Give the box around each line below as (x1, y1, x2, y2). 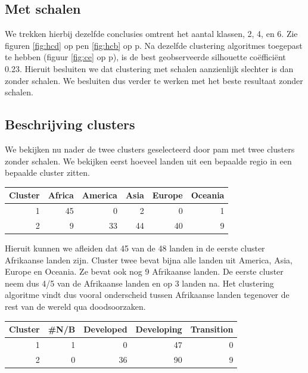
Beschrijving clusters (5, 115, 135, 133)
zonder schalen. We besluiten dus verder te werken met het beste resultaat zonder (5, 74, 303, 86)
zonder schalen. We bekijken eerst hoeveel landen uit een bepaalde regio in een (5, 154, 292, 167)
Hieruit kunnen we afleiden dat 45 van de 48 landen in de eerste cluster (5, 242, 265, 254)
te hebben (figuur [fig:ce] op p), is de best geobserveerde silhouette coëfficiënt (5, 51, 286, 63)
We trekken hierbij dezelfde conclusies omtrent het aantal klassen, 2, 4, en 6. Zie (5, 27, 298, 40)
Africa (48, 189, 74, 201)
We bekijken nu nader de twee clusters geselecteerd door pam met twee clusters (5, 142, 295, 155)
